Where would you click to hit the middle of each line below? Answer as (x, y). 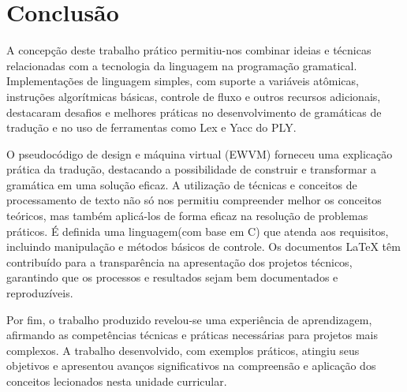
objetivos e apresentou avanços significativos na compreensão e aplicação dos (191, 366)
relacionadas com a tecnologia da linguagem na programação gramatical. (182, 65)
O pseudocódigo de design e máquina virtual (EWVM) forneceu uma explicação (200, 153)
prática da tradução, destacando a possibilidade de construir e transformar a (191, 169)
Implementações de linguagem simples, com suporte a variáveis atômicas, (183, 81)
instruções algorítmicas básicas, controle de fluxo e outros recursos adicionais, (194, 96)
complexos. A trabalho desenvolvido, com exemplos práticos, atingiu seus (183, 350)
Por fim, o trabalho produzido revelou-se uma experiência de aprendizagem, (189, 319)
